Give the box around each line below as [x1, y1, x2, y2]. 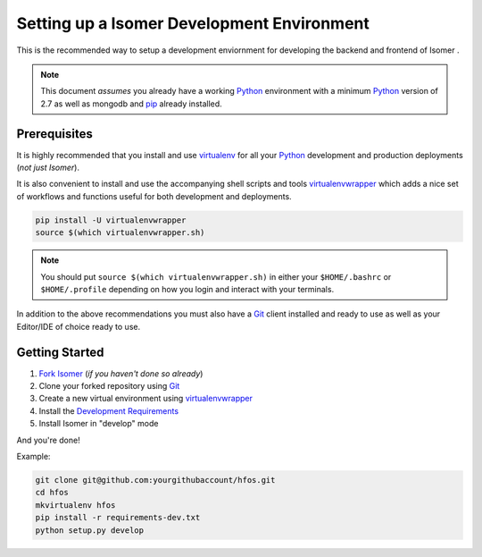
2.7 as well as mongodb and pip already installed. [40, 98, 222, 109]
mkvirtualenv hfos [35, 500, 116, 510]
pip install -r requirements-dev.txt [35, 512, 201, 523]
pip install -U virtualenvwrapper [35, 215, 187, 225]
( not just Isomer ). [16, 162, 80, 173]
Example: [16, 451, 51, 461]
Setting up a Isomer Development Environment [16, 13, 370, 33]
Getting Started [16, 344, 104, 359]
